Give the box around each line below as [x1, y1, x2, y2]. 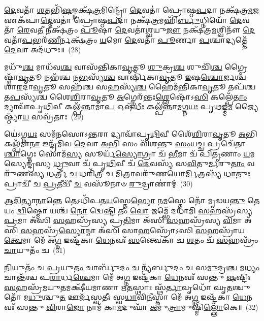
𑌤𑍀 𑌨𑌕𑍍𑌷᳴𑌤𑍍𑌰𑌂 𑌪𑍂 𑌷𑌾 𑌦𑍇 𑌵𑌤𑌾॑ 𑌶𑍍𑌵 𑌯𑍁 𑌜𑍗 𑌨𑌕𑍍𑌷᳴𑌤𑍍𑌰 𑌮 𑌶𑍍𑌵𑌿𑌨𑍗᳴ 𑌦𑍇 [37, 24, 255, 35]
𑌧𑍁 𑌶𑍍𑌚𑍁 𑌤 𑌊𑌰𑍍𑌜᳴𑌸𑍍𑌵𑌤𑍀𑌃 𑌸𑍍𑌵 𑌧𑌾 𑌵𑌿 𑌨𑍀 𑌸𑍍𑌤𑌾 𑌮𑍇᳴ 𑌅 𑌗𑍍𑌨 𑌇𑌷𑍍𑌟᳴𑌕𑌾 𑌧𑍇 [28, 292, 247, 302]
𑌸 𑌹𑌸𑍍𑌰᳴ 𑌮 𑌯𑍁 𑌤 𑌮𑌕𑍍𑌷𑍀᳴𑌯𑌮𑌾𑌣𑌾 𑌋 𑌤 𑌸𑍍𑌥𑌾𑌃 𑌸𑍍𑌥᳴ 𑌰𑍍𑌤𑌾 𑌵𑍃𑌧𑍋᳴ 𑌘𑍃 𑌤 [4, 281, 233, 292]
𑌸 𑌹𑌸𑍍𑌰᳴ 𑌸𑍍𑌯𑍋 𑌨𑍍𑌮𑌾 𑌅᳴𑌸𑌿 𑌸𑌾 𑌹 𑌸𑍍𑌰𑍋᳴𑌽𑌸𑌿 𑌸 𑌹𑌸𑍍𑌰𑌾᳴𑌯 [20, 224, 245, 235]
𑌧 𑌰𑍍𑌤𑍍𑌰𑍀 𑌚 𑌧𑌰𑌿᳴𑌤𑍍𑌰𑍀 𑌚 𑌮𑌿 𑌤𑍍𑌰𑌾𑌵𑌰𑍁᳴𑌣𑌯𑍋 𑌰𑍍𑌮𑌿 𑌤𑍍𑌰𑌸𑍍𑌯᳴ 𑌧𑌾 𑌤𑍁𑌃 [46, 168, 251, 178]
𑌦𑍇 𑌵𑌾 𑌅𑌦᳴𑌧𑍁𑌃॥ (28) [4, 44, 81, 55]
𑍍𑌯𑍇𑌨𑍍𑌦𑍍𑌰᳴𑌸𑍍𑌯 [4, 158, 51, 169]
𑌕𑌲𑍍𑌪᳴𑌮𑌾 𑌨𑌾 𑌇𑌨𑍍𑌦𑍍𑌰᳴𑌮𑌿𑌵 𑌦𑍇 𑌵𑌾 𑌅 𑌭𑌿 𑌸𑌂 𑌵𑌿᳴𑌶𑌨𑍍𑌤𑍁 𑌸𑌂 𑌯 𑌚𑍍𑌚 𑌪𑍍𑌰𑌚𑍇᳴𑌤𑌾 [4, 138, 246, 149]
